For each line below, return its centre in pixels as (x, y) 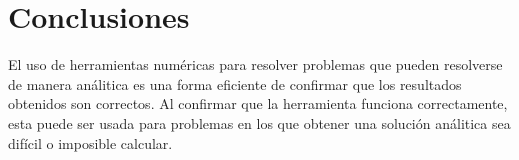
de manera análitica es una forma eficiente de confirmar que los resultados (235, 83)
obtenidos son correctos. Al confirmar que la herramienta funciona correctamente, (258, 103)
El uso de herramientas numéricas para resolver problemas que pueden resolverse (255, 64)
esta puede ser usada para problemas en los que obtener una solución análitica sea (259, 122)
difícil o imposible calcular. (90, 142)
